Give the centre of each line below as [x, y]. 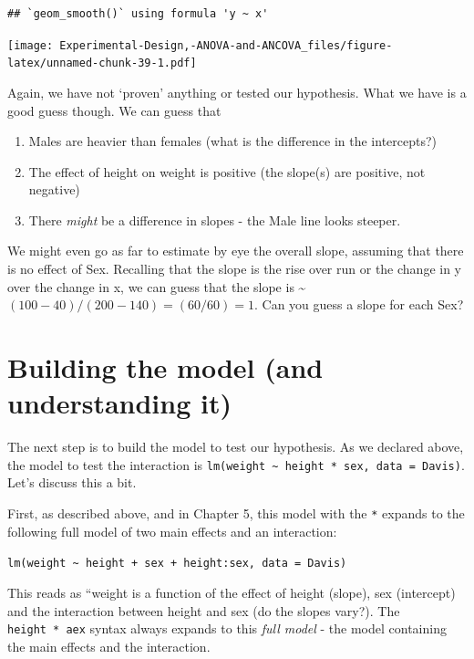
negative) [54, 189]
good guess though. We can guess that [114, 110]
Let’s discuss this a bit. [72, 482]
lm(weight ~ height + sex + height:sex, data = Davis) [177, 564]
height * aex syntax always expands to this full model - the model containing [227, 628]
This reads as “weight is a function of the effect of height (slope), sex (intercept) [232, 592]
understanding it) [119, 403]
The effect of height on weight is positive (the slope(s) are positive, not [227, 171]
